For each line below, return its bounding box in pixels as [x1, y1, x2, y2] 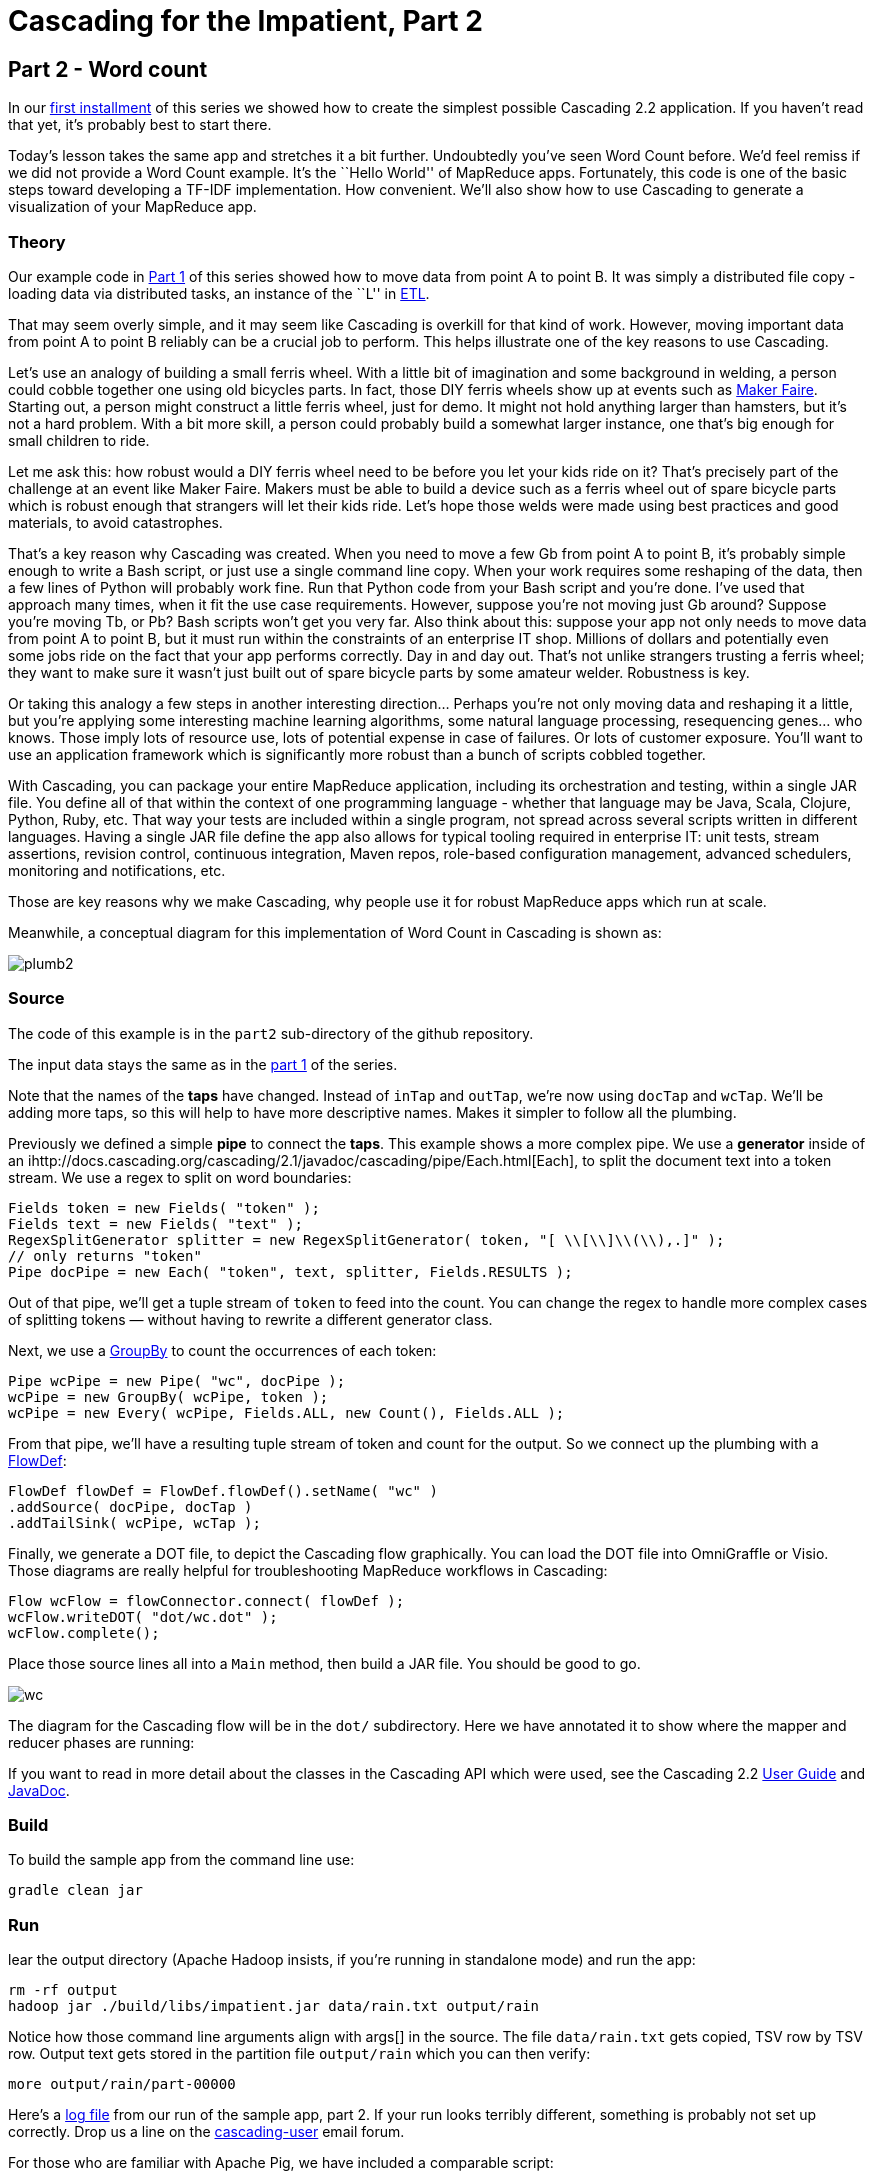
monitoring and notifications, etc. [8, 861, 226, 879]
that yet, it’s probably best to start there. [8, 116, 272, 134]
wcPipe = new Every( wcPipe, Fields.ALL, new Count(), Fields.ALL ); [8, 1404, 565, 1421]
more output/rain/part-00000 [8, 2076, 236, 2093]
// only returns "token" [8, 1247, 202, 1264]
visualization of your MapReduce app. [8, 198, 257, 216]
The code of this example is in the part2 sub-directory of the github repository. [8, 1024, 534, 1042]
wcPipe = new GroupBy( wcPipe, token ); [8, 1388, 329, 1405]
